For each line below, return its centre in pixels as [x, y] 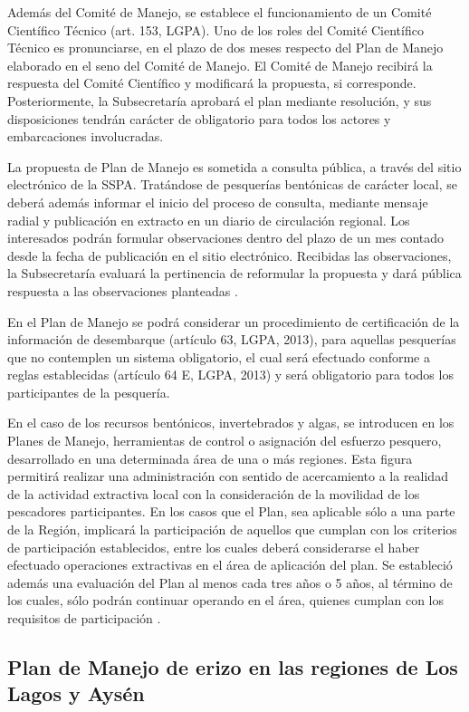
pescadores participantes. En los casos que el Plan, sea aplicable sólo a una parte [231, 511]
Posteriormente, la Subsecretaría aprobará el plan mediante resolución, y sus [220, 100]
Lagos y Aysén [76, 693]
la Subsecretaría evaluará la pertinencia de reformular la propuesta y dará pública [234, 273]
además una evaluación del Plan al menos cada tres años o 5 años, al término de [230, 582]
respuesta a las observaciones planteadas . [123, 290]
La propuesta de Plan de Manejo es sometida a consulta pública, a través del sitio [234, 166]
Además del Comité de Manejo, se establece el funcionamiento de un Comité [220, 12]
